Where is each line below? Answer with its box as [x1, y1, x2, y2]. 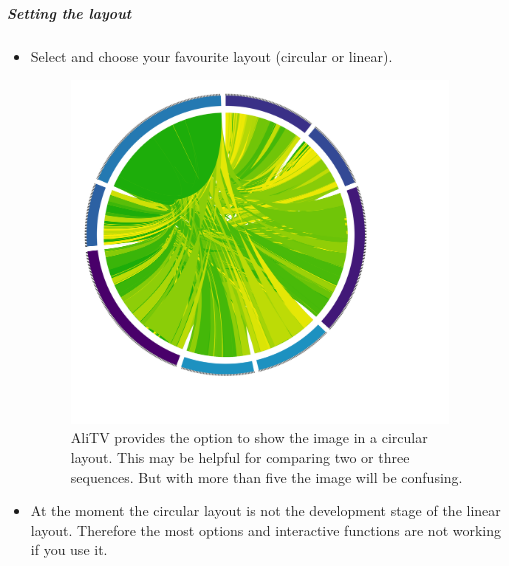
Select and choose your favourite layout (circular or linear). [30, 45, 393, 66]
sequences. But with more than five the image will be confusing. [70, 466, 463, 487]
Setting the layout [7, 2, 132, 23]
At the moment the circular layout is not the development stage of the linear [30, 500, 501, 521]
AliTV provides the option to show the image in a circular [70, 427, 428, 448]
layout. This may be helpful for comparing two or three [70, 446, 410, 467]
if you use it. [30, 539, 108, 560]
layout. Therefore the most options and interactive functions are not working [30, 519, 502, 540]
